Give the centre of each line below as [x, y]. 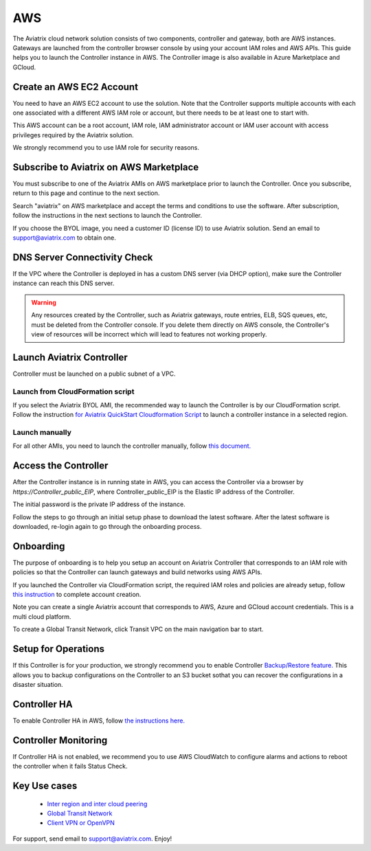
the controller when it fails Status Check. [70, 767]
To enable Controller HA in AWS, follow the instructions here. [99, 720]
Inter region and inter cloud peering [97, 804]
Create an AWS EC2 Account [76, 87]
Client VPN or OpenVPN [81, 823]
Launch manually [42, 433]
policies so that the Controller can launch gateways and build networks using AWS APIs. [137, 572]
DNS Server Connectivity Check [83, 257]
